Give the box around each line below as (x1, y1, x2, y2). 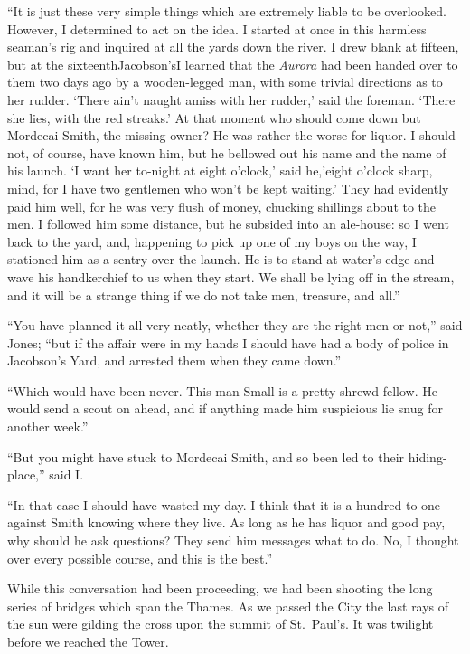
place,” (7, 465, 45, 484)
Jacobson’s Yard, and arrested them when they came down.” (7, 351, 342, 370)
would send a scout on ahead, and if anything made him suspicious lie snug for (7, 399, 443, 418)
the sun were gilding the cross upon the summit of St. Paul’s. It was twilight (7, 614, 434, 633)
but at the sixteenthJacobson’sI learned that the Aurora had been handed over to (7, 54, 458, 73)
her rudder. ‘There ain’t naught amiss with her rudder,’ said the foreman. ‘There (7, 90, 456, 109)
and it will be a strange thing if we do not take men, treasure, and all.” (7, 285, 400, 304)
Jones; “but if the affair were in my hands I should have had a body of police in (7, 333, 449, 352)
